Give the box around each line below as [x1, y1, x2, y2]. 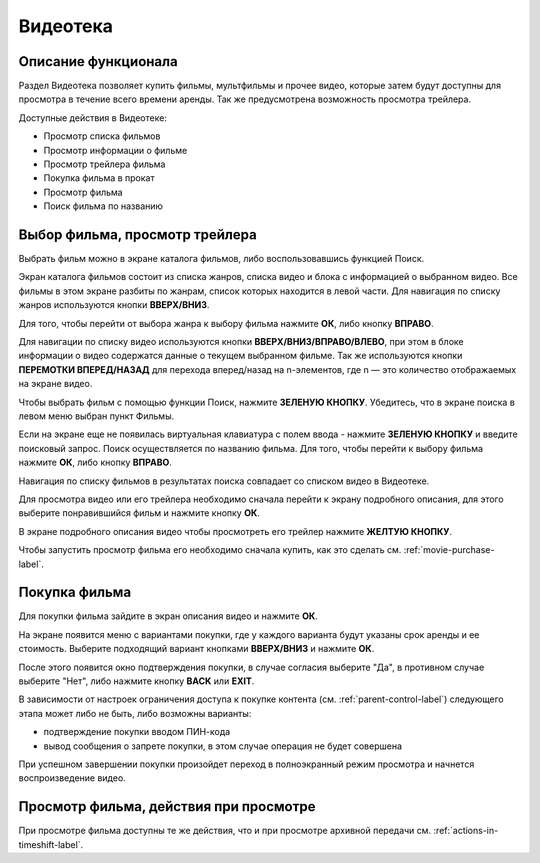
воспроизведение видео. [18, 772, 127, 784]
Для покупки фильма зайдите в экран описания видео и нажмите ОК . [18, 610, 319, 622]
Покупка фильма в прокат [43, 172, 155, 184]
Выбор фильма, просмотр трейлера [18, 226, 257, 243]
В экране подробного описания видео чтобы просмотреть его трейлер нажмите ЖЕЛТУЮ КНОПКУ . [18, 525, 453, 537]
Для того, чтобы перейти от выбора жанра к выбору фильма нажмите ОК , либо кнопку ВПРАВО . [18, 317, 434, 329]
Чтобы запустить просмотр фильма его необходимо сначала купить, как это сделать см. [18, 544, 402, 556]
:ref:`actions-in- [433, 825, 499, 837]
